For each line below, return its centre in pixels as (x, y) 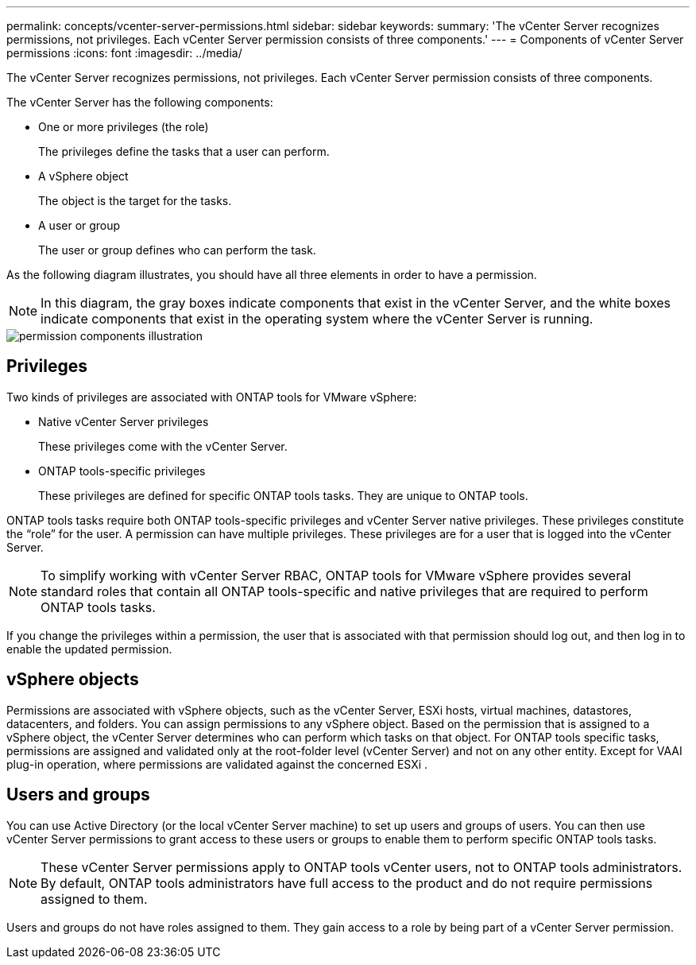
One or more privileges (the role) (124, 127)
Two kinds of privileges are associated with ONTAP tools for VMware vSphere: (212, 397)
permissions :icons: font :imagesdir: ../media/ (124, 53)
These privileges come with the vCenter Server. (163, 446)
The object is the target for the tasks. (135, 201)
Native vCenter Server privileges (124, 421)
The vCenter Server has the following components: (140, 102)
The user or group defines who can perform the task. (177, 250)
